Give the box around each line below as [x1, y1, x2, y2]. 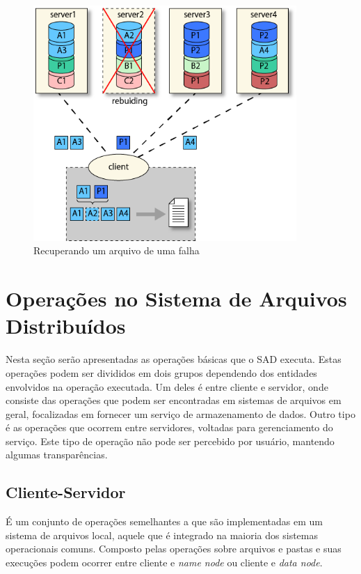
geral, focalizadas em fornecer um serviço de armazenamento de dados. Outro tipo [6, 406, 355, 421]
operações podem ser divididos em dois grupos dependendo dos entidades [6, 365, 317, 380]
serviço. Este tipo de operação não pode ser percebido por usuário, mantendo [6, 433, 335, 448]
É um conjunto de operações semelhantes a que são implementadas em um [6, 514, 323, 529]
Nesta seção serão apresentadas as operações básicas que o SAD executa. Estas [6, 352, 342, 366]
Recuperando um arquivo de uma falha [33, 243, 200, 258]
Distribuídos [6, 311, 126, 340]
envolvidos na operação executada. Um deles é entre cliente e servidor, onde [6, 379, 328, 394]
